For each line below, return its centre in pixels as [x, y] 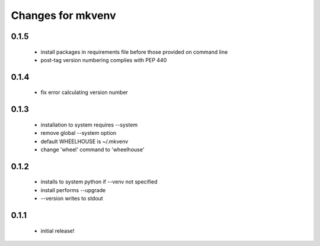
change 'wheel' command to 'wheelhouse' [92, 149]
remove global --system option [79, 133]
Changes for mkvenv [63, 15]
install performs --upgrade [73, 190]
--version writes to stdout [72, 199]
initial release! [57, 231]
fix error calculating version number [84, 92]
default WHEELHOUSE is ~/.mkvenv [84, 141]
